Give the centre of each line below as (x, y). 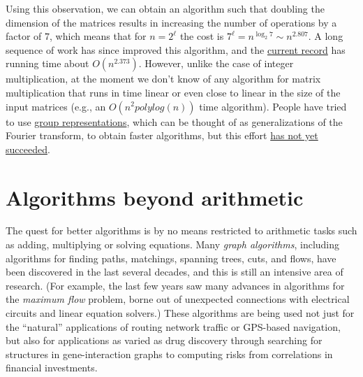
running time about (47, 63)
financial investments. (52, 368)
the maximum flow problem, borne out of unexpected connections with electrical (178, 299)
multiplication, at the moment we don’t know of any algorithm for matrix (163, 79)
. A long (326, 36)
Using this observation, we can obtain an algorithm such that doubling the (165, 8)
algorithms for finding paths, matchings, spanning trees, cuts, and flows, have (171, 258)
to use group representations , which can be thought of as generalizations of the (174, 121)
